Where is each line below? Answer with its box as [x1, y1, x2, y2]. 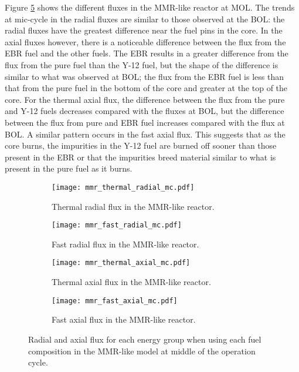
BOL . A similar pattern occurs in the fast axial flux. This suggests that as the [5, 128, 286, 140]
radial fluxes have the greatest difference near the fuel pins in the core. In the [5, 24, 283, 36]
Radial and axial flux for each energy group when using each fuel [28, 333, 261, 345]
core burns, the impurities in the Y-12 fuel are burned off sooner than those [5, 139, 277, 152]
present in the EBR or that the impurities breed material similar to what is [5, 150, 276, 163]
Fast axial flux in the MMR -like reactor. [52, 313, 196, 326]
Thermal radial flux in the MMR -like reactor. [52, 200, 215, 212]
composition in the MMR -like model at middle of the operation [28, 344, 256, 357]
